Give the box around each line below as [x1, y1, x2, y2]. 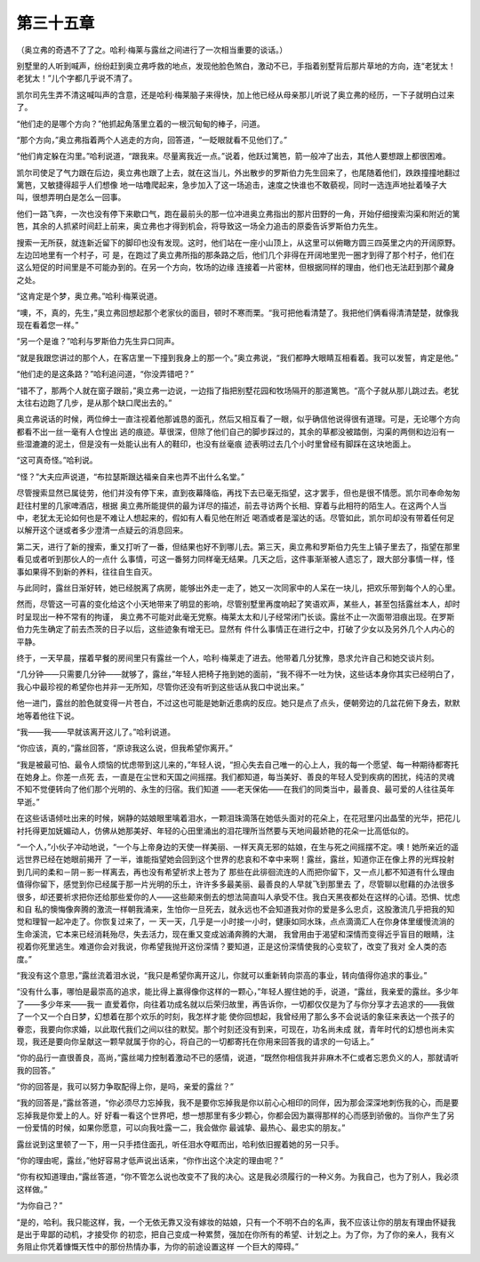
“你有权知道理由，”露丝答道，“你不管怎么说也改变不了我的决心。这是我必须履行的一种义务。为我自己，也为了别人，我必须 [16, 1171, 460, 1182]
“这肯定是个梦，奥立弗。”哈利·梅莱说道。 [16, 291, 163, 301]
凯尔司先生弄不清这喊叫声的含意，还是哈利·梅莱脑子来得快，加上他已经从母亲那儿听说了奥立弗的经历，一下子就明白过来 [16, 89, 455, 100]
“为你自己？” [16, 1201, 63, 1211]
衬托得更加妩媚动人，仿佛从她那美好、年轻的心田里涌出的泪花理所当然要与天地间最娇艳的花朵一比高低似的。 [16, 825, 413, 836]
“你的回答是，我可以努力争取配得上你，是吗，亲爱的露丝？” [16, 1081, 235, 1092]
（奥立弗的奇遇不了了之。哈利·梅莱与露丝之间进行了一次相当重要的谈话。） [16, 44, 288, 55]
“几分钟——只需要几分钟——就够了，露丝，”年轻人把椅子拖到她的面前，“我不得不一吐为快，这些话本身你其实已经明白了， [16, 669, 460, 679]
